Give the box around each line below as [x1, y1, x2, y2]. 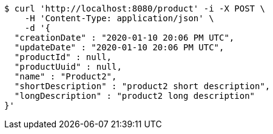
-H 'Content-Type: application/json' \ [24, 13, 214, 23]
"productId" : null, [14, 52, 112, 62]
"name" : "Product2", [14, 72, 117, 81]
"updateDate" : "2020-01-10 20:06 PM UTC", [14, 42, 224, 52]
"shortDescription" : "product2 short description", [14, 81, 271, 91]
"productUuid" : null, [14, 62, 122, 72]
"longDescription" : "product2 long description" [14, 91, 255, 101]
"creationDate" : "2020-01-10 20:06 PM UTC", [14, 33, 235, 42]
